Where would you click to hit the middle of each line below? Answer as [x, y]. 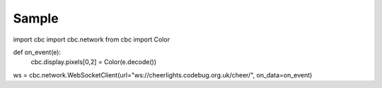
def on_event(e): [37, 52]
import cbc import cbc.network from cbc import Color [91, 39]
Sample [36, 18]
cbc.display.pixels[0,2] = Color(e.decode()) [94, 62]
